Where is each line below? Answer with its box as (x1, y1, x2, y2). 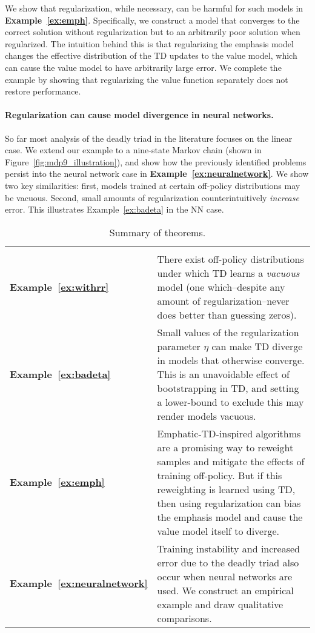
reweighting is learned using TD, (157, 482, 296, 496)
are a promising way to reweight (157, 440, 294, 454)
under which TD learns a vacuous (157, 265, 300, 280)
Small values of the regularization (157, 325, 299, 339)
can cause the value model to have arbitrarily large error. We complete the (5, 61, 282, 73)
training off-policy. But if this (157, 468, 282, 482)
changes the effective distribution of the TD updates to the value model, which (5, 49, 297, 62)
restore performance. (5, 85, 81, 98)
